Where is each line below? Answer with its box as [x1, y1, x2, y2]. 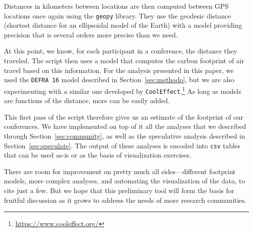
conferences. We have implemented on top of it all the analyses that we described [4, 121, 246, 131]
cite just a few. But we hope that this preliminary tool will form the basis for [4, 185, 235, 195]
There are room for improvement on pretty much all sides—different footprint [4, 166, 236, 176]
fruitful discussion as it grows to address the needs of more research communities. [4, 195, 247, 205]
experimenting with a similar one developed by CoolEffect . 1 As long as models [4, 84, 241, 96]
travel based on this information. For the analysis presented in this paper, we [4, 65, 234, 75]
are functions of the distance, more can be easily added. [4, 95, 170, 106]
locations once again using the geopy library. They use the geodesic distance [4, 10, 231, 20]
